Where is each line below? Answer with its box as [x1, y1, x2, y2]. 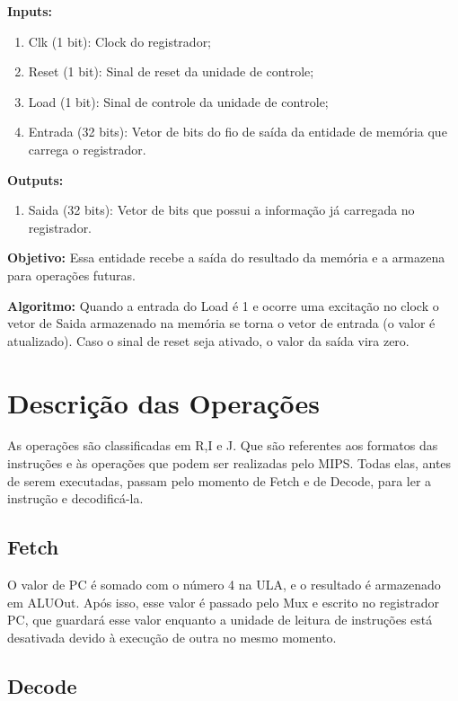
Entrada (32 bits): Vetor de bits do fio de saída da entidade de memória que [28, 122, 447, 141]
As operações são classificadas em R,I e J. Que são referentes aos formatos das [7, 436, 438, 455]
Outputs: [7, 170, 64, 189]
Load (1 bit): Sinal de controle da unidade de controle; [28, 92, 329, 111]
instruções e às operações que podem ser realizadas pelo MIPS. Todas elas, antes [7, 454, 452, 473]
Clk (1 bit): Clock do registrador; [28, 31, 212, 50]
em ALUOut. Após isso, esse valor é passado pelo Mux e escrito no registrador [7, 592, 439, 611]
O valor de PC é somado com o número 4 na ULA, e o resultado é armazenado [7, 575, 441, 594]
